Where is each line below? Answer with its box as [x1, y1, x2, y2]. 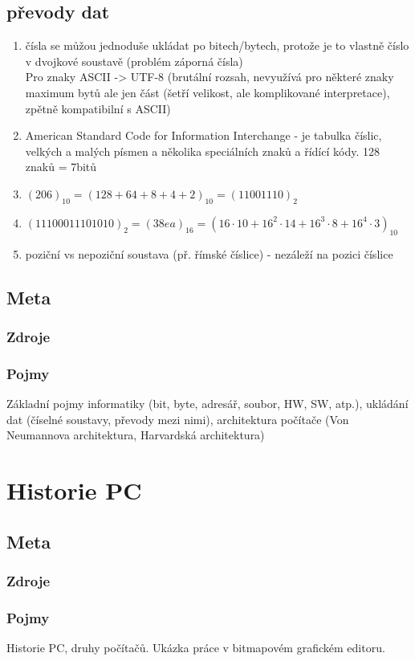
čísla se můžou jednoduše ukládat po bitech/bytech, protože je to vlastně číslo [25, 37, 409, 54]
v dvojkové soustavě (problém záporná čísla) [25, 52, 243, 69]
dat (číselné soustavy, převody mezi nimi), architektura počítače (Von [6, 410, 349, 427]
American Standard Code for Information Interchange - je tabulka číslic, [25, 127, 382, 144]
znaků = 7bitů [25, 158, 97, 175]
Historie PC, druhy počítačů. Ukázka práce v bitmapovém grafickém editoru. [6, 639, 385, 655]
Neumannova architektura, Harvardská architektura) [6, 426, 265, 443]
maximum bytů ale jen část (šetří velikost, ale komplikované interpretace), [25, 84, 390, 100]
